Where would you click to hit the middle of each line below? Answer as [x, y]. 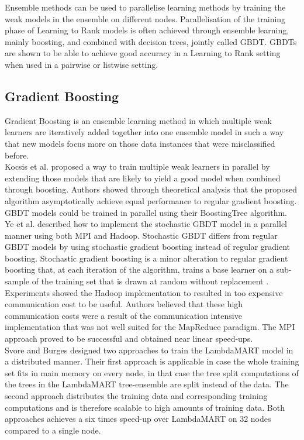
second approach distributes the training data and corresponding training [136, 396]
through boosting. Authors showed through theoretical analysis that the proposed [151, 189]
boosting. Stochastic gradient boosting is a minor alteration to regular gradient [146, 258]
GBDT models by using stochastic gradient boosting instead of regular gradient [148, 247]
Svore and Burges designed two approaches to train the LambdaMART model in [149, 350]
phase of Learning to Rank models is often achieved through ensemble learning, [147, 30]
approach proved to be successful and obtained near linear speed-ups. [129, 338]
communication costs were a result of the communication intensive [123, 315]
